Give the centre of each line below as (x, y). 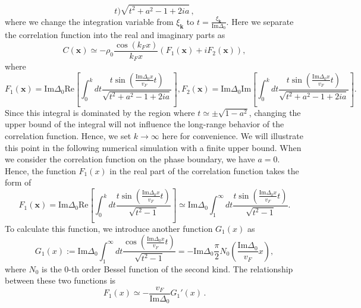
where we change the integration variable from (89, 21)
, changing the (275, 112)
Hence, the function (40, 170)
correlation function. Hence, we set (68, 135)
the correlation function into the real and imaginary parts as (115, 35)
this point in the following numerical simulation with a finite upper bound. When (153, 147)
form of (18, 182)
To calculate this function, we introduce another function (109, 228)
